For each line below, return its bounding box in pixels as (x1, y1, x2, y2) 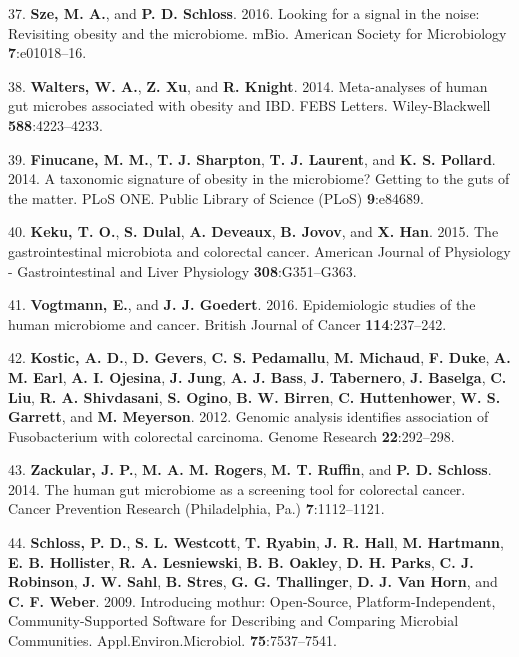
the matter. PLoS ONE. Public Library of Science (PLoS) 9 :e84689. (8, 187, 424, 208)
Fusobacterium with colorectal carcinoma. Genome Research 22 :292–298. (8, 425, 455, 446)
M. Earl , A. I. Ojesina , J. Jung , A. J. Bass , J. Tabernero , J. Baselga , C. (8, 366, 507, 387)
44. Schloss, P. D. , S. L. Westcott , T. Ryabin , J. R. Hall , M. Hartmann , (8, 532, 504, 553)
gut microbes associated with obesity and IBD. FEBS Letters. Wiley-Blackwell (8, 95, 491, 116)
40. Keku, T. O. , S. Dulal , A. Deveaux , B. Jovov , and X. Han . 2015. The (8, 221, 499, 242)
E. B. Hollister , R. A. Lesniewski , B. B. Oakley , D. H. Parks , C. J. (8, 551, 474, 572)
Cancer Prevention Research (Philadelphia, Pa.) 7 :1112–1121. (8, 498, 385, 519)
